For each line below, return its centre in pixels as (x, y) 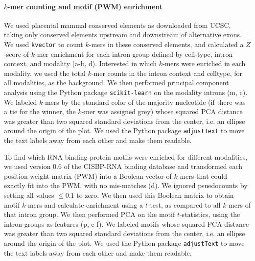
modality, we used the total (45, 73)
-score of (17, 54)
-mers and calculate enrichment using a (84, 204)
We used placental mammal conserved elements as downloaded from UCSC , (117, 25)
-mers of (238, 204)
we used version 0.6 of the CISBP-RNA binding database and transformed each (123, 166)
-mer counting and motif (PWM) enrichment (85, 6)
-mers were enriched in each (204, 63)
